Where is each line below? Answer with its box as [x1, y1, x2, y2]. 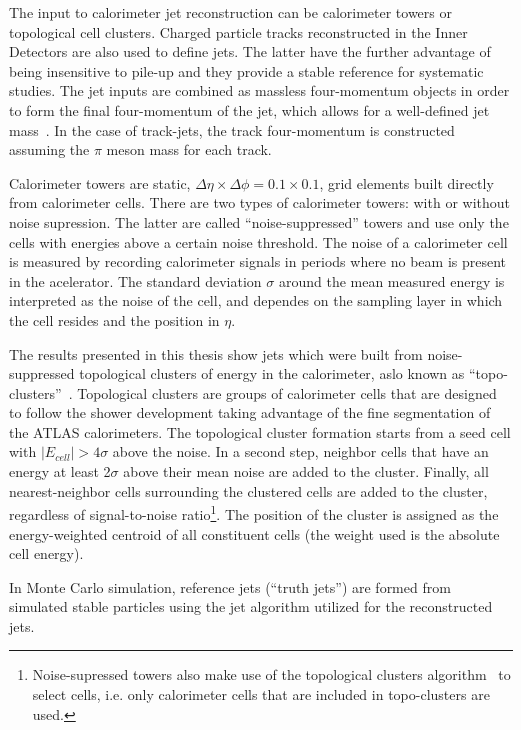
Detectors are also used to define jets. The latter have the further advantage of [9, 41, 491, 62]
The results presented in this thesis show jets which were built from [9, 343, 423, 364]
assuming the [9, 139, 90, 160]
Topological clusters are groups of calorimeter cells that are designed [77, 382, 497, 403]
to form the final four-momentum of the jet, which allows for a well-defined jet [9, 99, 490, 120]
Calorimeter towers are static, [9, 172, 191, 193]
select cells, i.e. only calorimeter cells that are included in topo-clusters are [32, 684, 490, 705]
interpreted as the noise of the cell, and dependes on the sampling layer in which [9, 290, 503, 311]
